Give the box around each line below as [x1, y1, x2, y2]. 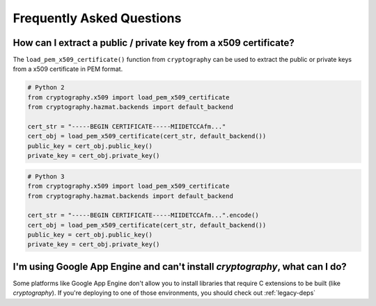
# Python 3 [27, 172, 65, 180]
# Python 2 [27, 83, 65, 92]
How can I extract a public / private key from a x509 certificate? [13, 37, 295, 49]
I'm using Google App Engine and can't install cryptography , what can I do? [13, 261, 347, 273]
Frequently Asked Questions [13, 10, 182, 26]
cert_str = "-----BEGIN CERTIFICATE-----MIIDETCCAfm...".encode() [27, 211, 259, 219]
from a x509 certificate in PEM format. [13, 65, 123, 73]
